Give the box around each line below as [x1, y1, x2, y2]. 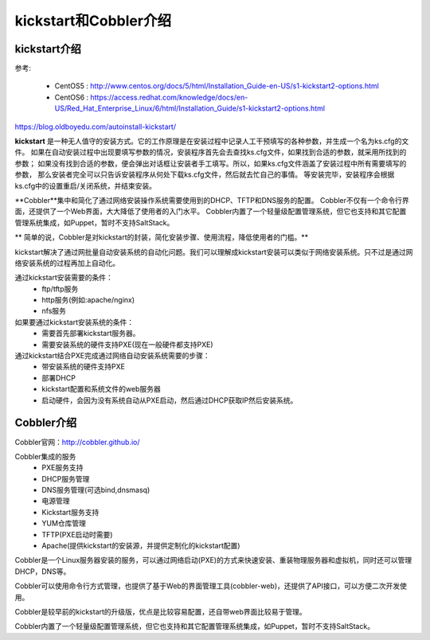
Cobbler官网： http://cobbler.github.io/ [14, 437, 140, 447]
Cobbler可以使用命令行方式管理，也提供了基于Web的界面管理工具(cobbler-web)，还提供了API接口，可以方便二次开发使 [14, 581, 408, 591]
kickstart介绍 [14, 42, 81, 56]
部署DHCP [41, 373, 76, 382]
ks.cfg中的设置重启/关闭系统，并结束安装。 [14, 181, 157, 190]
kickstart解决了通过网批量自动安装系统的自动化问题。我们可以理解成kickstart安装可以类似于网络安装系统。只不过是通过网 [14, 247, 413, 256]
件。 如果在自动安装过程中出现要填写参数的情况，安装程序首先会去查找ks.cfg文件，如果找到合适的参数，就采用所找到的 [14, 147, 407, 157]
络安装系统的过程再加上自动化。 [14, 258, 119, 267]
